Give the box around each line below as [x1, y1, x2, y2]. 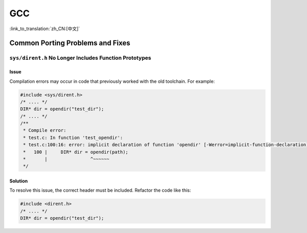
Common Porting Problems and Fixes [9, 39, 130, 48]
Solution [9, 178, 28, 184]
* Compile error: [23, 128, 67, 133]
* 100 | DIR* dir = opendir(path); [23, 149, 128, 155]
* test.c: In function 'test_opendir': [23, 134, 123, 141]
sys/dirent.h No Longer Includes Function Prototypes [9, 54, 151, 61]
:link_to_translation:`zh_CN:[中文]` [9, 26, 80, 32]
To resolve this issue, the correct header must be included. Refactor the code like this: [9, 187, 191, 194]
